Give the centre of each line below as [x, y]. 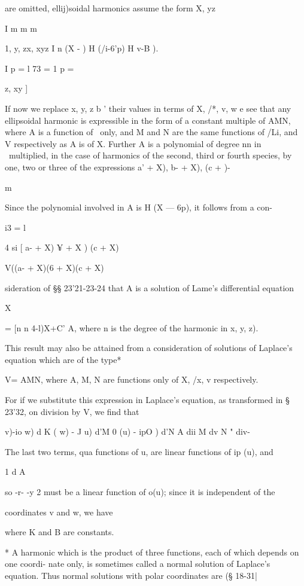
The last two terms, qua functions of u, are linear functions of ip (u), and [139, 451]
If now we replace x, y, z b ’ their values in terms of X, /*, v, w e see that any [148, 108]
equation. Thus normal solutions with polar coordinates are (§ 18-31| [131, 575]
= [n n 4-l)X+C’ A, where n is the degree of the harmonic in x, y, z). [132, 327]
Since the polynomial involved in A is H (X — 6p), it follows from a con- [139, 207]
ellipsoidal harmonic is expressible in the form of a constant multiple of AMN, [148, 120]
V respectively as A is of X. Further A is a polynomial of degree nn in [133, 143]
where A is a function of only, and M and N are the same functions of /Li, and [151, 132]
